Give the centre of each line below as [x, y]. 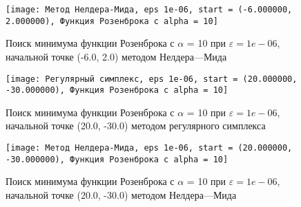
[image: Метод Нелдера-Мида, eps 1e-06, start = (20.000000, [149, 148]
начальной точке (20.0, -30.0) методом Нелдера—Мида [121, 194]
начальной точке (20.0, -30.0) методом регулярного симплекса [136, 126]
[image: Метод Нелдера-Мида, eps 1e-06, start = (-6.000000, [149, 10]
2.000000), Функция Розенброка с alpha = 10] [112, 21]
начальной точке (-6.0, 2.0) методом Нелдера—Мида [116, 56]
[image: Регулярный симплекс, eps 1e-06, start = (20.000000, [152, 79]
